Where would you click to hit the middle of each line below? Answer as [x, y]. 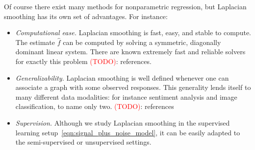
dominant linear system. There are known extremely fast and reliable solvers [130, 52]
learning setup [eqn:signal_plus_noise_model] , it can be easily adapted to [128, 132]
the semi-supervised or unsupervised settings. [83, 142]
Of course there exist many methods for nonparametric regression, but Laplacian [125, 6]
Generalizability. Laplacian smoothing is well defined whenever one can [122, 77]
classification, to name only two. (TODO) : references [95, 106]
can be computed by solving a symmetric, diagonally [142, 42]
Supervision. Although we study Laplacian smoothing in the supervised [123, 122]
